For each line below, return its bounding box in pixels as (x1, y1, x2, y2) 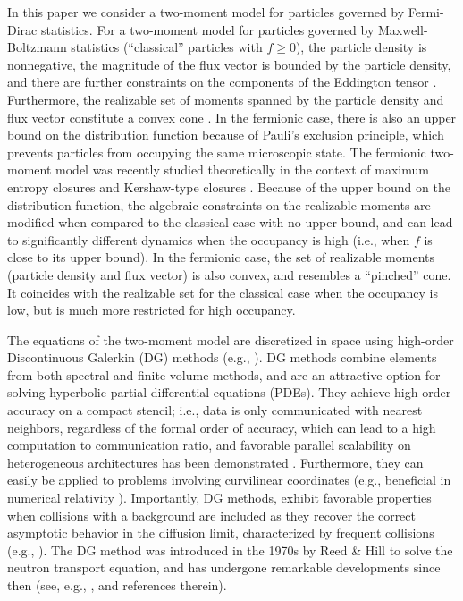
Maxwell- (378, 20, 428, 38)
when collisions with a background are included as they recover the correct (7, 505, 417, 524)
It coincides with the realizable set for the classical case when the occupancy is (7, 283, 438, 301)
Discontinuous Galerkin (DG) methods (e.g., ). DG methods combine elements (7, 348, 437, 367)
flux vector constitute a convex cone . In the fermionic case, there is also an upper (7, 107, 457, 126)
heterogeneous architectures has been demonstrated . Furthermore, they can (7, 453, 424, 471)
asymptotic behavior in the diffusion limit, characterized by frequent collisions (7, 523, 434, 542)
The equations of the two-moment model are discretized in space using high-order (7, 330, 454, 349)
